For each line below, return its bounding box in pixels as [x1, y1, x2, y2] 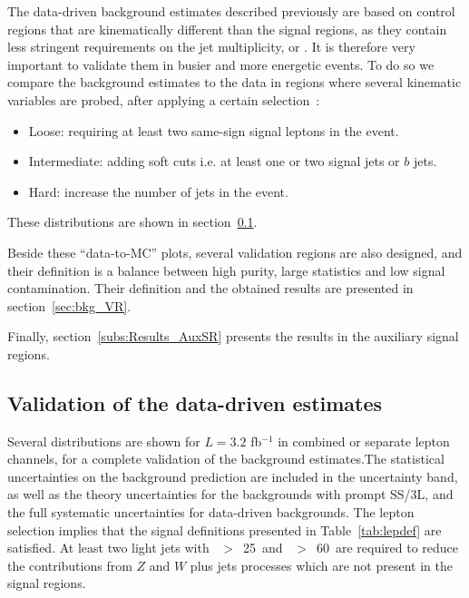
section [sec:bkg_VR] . [7, 296, 132, 315]
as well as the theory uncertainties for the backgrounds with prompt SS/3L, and [7, 485, 454, 504]
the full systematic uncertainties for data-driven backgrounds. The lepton [7, 503, 415, 522]
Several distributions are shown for [7, 431, 200, 450]
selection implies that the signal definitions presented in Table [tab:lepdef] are [7, 520, 442, 539]
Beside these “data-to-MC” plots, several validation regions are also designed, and [7, 242, 463, 261]
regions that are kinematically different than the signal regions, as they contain [7, 19, 447, 38]
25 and [243, 538, 283, 557]
